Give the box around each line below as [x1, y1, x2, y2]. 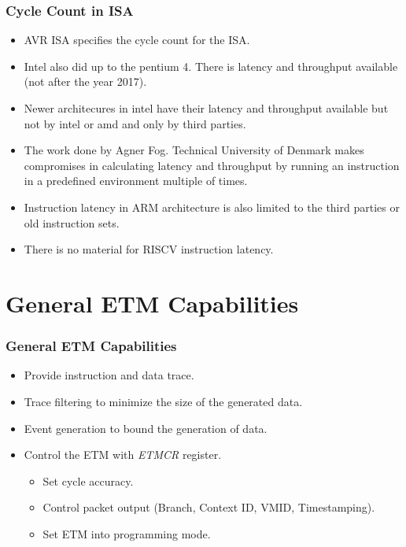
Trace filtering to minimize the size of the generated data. [24, 393, 303, 409]
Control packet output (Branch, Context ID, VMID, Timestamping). [42, 499, 375, 516]
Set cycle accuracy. [42, 472, 134, 489]
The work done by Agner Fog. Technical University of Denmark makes [24, 142, 364, 158]
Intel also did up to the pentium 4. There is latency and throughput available [24, 57, 398, 74]
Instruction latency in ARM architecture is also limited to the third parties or [24, 198, 400, 215]
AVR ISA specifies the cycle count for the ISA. [24, 31, 250, 48]
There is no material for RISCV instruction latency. [24, 241, 274, 257]
